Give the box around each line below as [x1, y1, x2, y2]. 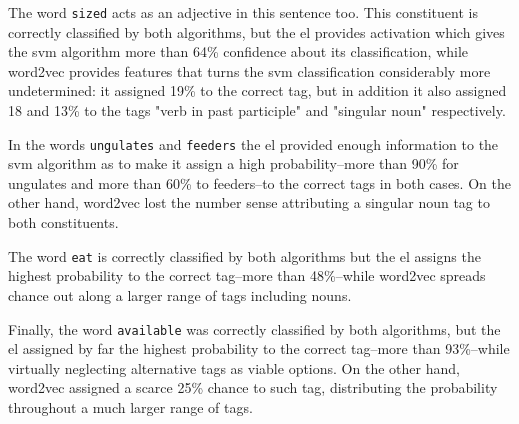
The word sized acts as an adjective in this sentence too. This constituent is [8, 2, 478, 22]
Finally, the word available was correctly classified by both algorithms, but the [8, 318, 501, 339]
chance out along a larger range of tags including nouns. [8, 284, 352, 305]
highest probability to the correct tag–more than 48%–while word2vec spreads [8, 265, 486, 286]
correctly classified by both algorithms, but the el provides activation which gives [8, 21, 505, 42]
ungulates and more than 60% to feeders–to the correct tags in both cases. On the [8, 172, 511, 193]
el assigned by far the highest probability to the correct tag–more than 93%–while [8, 338, 510, 359]
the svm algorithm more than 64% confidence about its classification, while [8, 41, 469, 62]
